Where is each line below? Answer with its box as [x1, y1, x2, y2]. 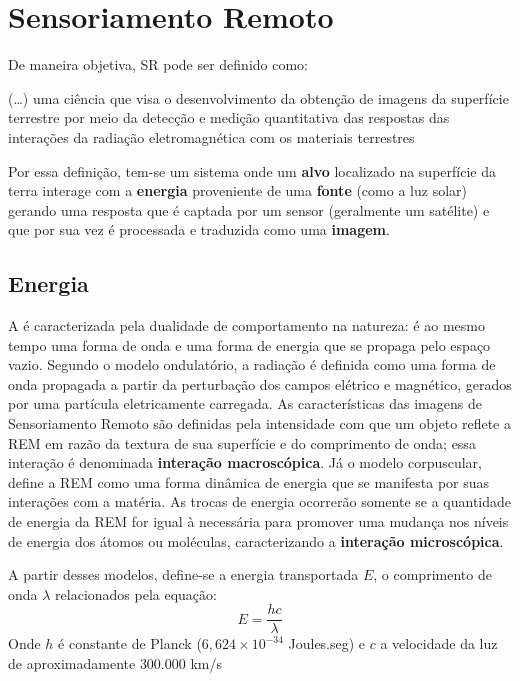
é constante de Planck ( [58, 633, 202, 654]
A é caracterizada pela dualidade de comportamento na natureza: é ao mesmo [8, 315, 485, 336]
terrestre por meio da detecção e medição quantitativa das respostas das [8, 107, 450, 128]
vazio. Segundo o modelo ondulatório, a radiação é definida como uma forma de [8, 354, 496, 375]
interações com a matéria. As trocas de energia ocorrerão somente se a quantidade [8, 491, 512, 512]
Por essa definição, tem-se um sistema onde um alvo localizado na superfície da [8, 160, 496, 181]
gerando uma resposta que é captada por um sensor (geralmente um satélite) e [8, 199, 490, 220]
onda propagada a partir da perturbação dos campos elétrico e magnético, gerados [8, 373, 512, 394]
